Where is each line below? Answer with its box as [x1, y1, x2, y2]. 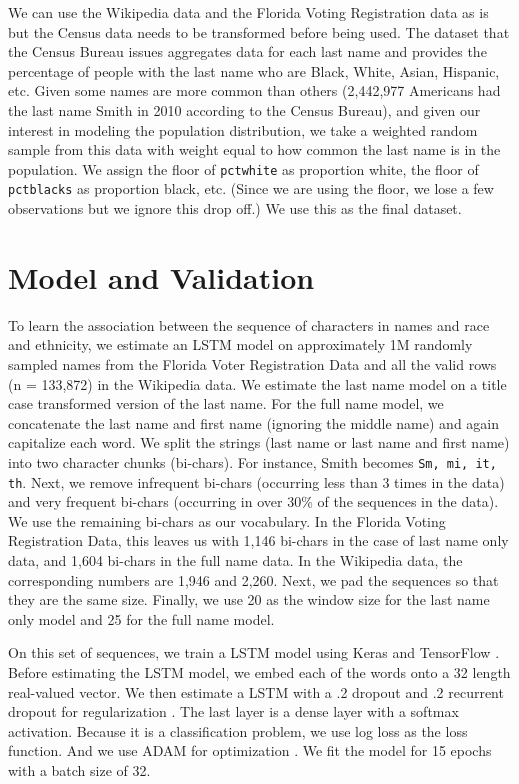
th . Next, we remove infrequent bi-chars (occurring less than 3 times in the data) [8, 471, 505, 492]
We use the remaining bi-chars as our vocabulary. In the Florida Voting [8, 510, 446, 531]
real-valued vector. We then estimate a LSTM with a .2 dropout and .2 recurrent [8, 681, 504, 702]
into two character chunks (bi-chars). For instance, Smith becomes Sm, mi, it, [8, 451, 497, 472]
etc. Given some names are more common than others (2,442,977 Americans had [8, 80, 501, 101]
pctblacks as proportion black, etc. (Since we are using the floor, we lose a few [8, 178, 494, 199]
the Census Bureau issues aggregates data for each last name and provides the [8, 41, 487, 62]
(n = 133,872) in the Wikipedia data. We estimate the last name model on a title [8, 373, 507, 394]
